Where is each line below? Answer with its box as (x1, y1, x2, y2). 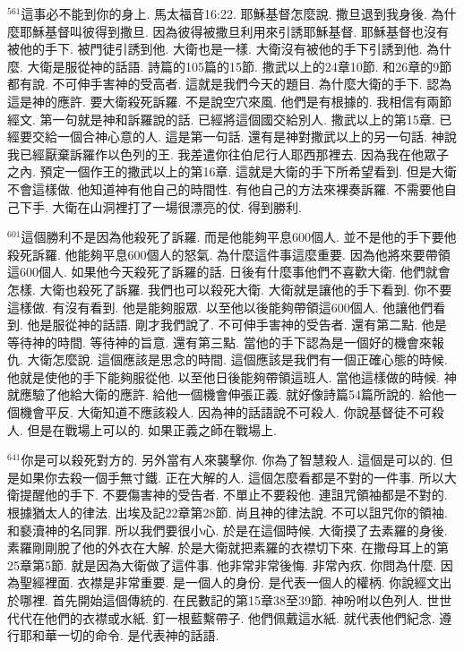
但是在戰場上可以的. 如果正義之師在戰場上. (27, 420, 277, 439)
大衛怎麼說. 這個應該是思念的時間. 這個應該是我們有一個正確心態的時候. (27, 350, 448, 369)
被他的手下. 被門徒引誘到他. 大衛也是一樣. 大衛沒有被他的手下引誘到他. (7, 39, 423, 58)
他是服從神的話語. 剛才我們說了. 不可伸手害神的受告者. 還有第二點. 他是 (27, 315, 447, 334)
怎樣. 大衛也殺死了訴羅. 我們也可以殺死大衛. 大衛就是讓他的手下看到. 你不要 (7, 279, 452, 298)
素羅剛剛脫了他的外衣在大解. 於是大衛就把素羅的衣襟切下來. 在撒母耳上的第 (7, 538, 450, 557)
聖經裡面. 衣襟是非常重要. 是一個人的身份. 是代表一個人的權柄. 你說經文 (19, 573, 440, 592)
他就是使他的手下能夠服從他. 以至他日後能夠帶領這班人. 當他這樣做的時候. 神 (7, 367, 457, 386)
